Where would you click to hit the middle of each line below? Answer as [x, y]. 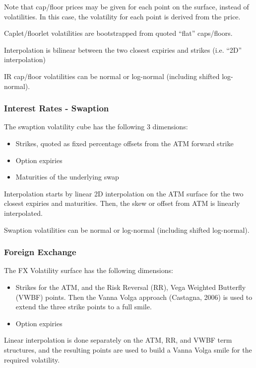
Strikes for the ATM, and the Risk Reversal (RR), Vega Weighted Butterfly [131, 287]
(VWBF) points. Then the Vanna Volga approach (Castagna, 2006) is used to [134, 297]
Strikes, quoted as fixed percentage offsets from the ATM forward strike [125, 143]
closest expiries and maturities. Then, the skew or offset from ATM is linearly [122, 203]
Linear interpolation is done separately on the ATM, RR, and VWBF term [118, 340]
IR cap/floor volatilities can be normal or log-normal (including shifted [112, 76]
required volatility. [32, 359]
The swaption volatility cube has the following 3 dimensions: [96, 127]
